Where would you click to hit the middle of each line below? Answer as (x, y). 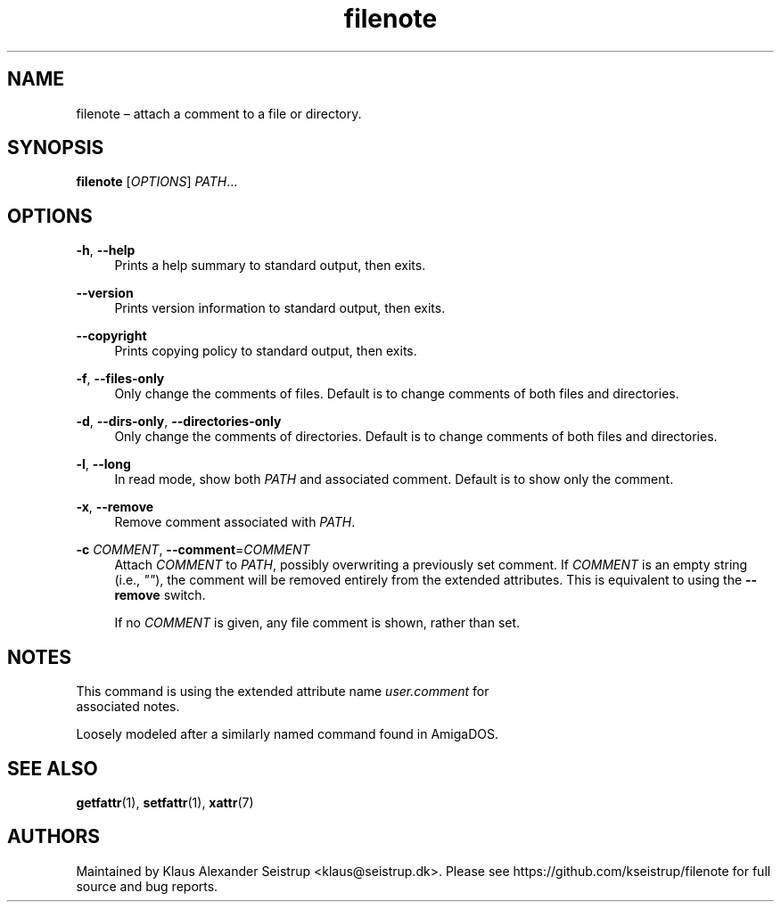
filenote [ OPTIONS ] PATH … (157, 182)
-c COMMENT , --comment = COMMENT (193, 550)
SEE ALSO (53, 768)
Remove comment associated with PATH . (235, 522)
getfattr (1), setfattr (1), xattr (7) (165, 802)
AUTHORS (54, 837)
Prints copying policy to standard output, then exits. (266, 351)
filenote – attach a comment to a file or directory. (219, 113)
